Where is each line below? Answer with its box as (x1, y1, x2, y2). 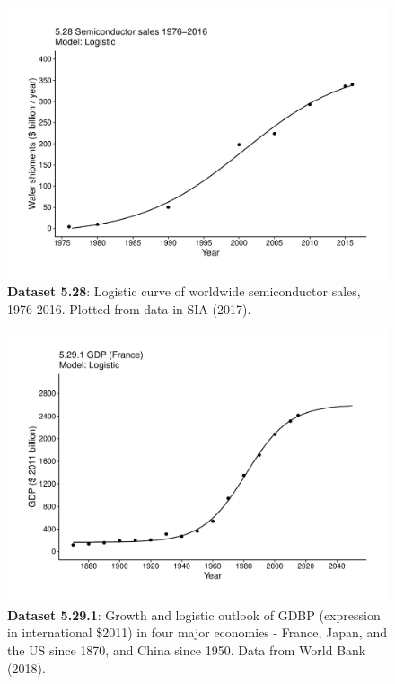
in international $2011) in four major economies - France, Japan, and (7, 623, 387, 642)
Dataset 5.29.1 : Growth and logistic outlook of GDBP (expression (7, 605, 381, 624)
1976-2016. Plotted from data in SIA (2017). (7, 299, 251, 318)
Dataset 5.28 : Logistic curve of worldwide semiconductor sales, (7, 282, 361, 301)
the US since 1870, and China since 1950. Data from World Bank (7, 640, 366, 659)
